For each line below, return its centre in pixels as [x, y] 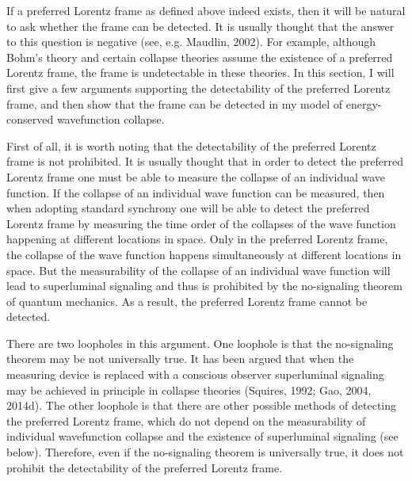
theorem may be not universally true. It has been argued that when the [180, 359]
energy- [364, 103]
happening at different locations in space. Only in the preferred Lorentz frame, [197, 239]
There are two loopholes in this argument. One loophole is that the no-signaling [200, 343]
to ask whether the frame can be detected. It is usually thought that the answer [200, 26]
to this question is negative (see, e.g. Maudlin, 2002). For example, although [191, 42]
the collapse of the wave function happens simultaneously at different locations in [204, 254]
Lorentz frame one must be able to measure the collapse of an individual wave [196, 176]
